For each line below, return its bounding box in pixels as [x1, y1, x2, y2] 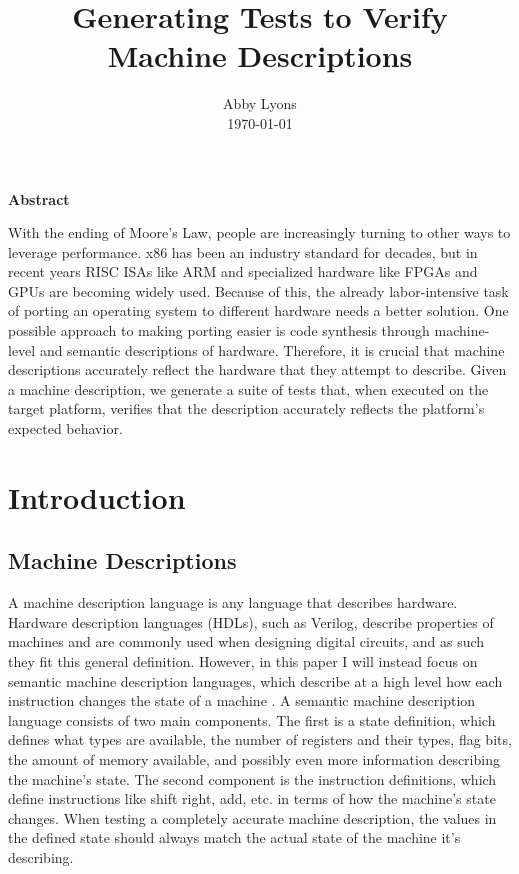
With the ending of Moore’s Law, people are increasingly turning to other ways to [8, 222, 511, 243]
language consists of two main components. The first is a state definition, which [8, 709, 496, 730]
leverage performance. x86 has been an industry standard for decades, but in [8, 241, 478, 262]
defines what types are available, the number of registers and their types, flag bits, [8, 729, 512, 750]
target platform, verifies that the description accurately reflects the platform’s [8, 398, 485, 419]
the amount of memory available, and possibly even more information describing [8, 748, 500, 769]
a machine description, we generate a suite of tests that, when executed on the [8, 378, 489, 399]
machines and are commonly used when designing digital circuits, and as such [8, 631, 485, 652]
